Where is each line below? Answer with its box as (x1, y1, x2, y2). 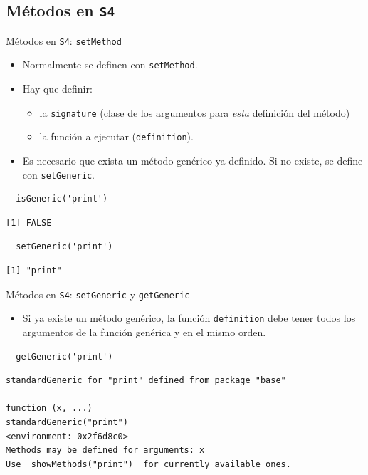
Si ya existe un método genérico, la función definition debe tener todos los (22, 310, 356, 325)
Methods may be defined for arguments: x (6, 445, 205, 456)
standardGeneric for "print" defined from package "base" (6, 375, 286, 386)
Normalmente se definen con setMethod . (22, 57, 198, 72)
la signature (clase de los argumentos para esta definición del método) (39, 105, 350, 120)
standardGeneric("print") (6, 417, 128, 427)
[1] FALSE (6, 217, 52, 228)
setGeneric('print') (16, 241, 113, 252)
